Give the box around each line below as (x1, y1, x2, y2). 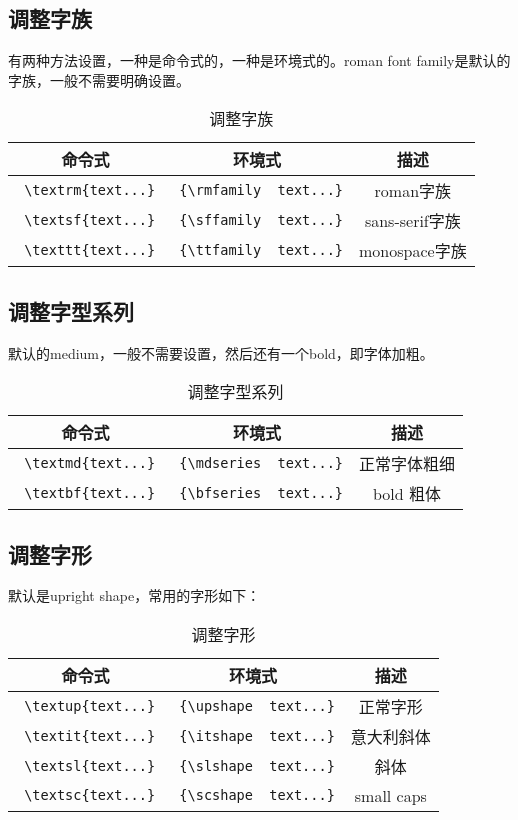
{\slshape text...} (179, 757, 335, 774)
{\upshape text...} (179, 697, 335, 714)
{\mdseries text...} (179, 455, 344, 472)
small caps (354, 783, 427, 807)
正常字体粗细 (359, 452, 456, 476)
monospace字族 (359, 239, 467, 263)
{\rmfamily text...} (179, 182, 344, 199)
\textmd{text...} (24, 455, 156, 472)
